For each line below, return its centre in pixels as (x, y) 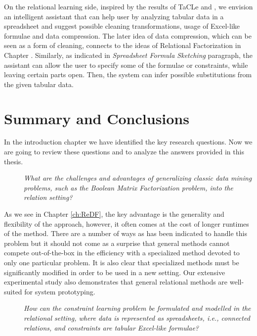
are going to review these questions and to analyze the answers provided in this (124, 152)
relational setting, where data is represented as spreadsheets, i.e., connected (137, 317)
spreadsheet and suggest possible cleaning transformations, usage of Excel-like (122, 26)
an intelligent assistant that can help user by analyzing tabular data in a (114, 16)
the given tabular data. (39, 84)
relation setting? (48, 197)
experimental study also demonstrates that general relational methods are (116, 282)
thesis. (14, 161)
